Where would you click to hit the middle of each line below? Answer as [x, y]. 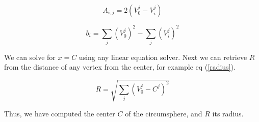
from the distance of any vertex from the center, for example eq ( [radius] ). [120, 67]
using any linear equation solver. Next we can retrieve [163, 57]
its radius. [228, 113]
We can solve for [30, 57]
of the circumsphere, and [164, 113]
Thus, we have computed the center [60, 113]
